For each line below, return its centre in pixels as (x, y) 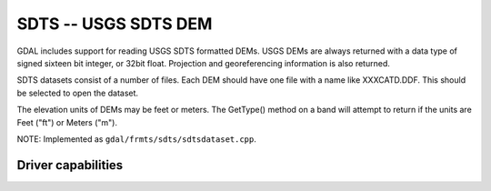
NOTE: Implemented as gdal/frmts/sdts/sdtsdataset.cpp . (136, 139)
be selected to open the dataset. (78, 93)
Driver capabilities (70, 165)
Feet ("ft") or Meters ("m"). (67, 122)
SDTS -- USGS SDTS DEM (115, 24)
